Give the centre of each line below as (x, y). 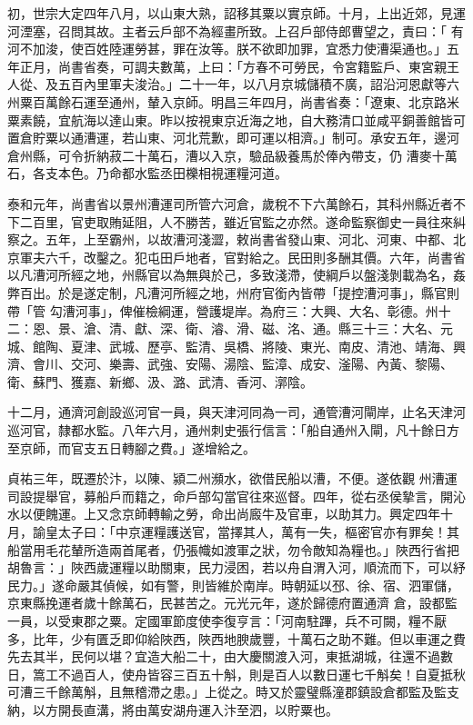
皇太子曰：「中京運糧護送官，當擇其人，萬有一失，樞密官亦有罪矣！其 (252, 532)
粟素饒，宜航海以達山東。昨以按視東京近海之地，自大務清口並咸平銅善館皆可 (236, 119)
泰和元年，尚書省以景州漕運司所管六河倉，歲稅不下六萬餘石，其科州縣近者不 (236, 203)
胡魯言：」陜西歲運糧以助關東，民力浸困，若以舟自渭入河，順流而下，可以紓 (236, 567)
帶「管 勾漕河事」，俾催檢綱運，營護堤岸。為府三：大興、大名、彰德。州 (223, 310)
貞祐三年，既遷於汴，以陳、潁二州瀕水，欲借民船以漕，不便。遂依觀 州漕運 (232, 478)
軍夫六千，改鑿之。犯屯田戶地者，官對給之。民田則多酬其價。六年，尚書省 (242, 257)
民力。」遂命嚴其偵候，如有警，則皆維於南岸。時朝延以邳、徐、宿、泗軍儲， (233, 585)
